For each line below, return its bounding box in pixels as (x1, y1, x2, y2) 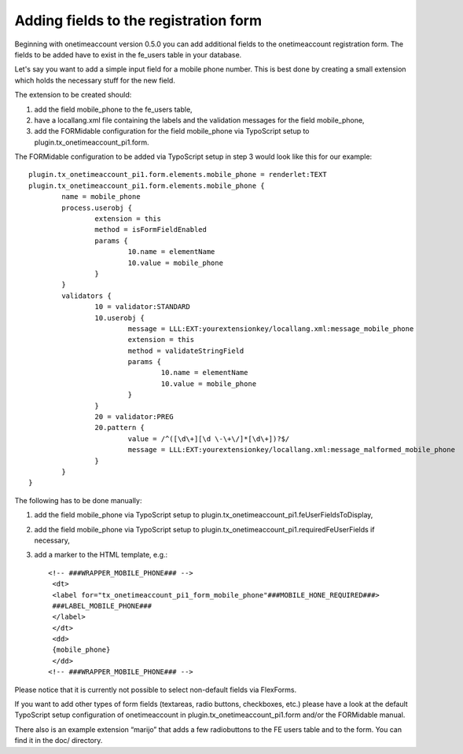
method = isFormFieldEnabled (94, 225, 208, 234)
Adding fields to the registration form (14, 12, 263, 29)
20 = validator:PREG (94, 413, 175, 421)
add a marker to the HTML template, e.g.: (34, 550, 168, 560)
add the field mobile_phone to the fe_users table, (34, 105, 193, 114)
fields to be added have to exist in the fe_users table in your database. (14, 50, 242, 59)
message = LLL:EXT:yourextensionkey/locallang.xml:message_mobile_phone (127, 324, 414, 333)
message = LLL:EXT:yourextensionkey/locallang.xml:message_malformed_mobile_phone (127, 445, 456, 454)
